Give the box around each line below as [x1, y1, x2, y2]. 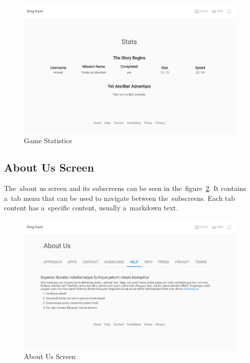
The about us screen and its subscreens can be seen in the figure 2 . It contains [4, 183, 246, 193]
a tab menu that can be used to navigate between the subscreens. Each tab [4, 192, 235, 203]
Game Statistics [24, 135, 72, 146]
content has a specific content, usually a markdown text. [4, 202, 178, 213]
